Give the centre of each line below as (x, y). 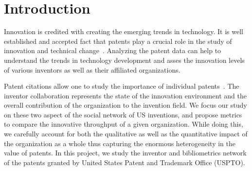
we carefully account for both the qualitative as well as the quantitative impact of (126, 134)
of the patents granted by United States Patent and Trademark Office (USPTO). (125, 162)
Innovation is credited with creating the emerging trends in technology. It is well (124, 31)
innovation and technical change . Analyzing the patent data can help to (113, 50)
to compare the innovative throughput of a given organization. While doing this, (124, 124)
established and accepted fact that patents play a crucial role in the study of (118, 41)
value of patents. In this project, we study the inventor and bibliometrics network (125, 153)
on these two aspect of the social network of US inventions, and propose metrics (123, 114)
